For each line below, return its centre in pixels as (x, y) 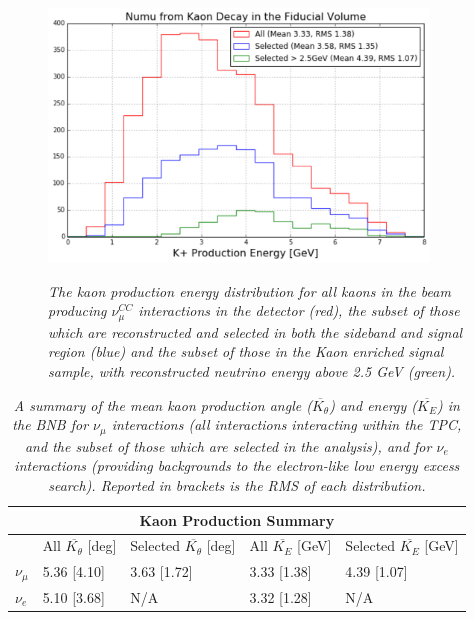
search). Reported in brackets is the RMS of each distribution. (237, 484)
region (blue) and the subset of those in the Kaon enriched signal (246, 351)
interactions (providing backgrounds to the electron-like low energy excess (237, 465)
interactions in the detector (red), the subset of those (299, 310)
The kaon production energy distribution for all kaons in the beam (249, 290)
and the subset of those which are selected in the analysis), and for (228, 445)
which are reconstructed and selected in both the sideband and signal (255, 331)
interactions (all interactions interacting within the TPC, (286, 424)
